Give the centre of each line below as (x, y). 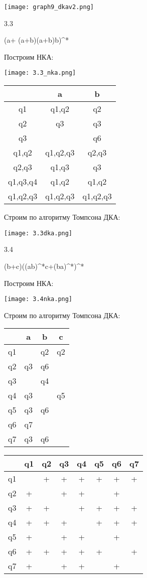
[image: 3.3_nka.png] (40, 73)
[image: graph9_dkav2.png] (49, 7)
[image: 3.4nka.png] (38, 299)
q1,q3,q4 (23, 182)
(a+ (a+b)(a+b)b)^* (37, 40)
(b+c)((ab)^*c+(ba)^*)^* (44, 266)
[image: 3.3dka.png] (38, 233)
